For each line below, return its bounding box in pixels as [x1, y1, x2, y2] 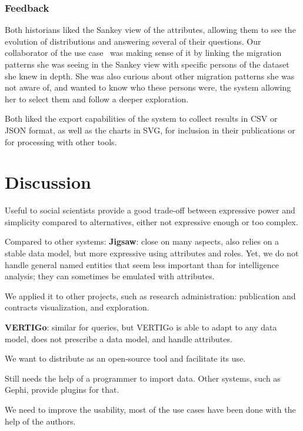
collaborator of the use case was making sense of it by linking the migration [5, 46, 282, 59]
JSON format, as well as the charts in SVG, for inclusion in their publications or [5, 123, 295, 136]
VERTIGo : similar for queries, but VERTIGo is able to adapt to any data [5, 321, 277, 333]
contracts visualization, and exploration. [5, 301, 149, 313]
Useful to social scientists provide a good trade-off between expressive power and [5, 204, 295, 216]
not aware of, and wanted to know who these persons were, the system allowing [5, 81, 291, 93]
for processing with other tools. [5, 135, 117, 148]
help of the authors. [5, 415, 76, 427]
